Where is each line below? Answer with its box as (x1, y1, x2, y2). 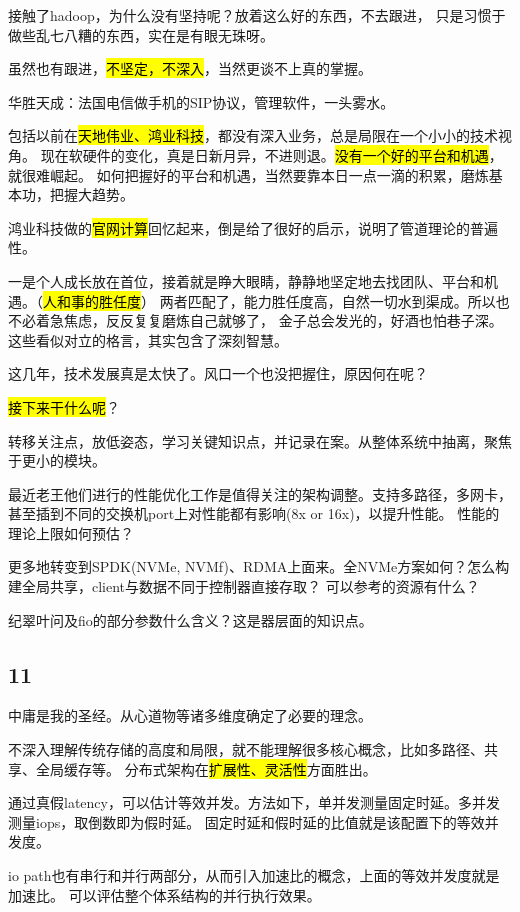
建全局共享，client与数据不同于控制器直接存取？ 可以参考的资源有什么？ (8, 576, 480, 597)
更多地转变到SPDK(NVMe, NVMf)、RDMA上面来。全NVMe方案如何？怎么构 (8, 556, 510, 577)
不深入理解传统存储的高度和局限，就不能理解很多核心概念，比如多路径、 (8, 739, 484, 760)
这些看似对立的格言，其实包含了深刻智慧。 (8, 329, 288, 350)
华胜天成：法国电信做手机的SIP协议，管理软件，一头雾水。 (8, 91, 395, 112)
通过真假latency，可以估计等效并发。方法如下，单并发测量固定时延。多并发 (8, 792, 500, 813)
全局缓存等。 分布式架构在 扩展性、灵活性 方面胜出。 (35, 758, 377, 779)
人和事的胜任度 (43, 290, 141, 311)
